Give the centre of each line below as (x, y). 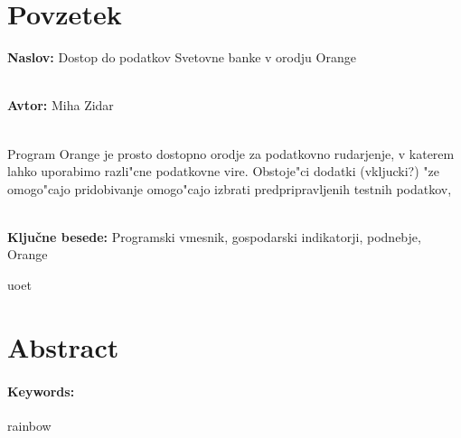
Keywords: (41, 391)
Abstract (63, 346)
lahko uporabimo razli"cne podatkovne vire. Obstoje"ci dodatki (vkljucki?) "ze (223, 171)
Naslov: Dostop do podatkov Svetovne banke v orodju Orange (182, 57)
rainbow (29, 425)
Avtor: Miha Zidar (61, 105)
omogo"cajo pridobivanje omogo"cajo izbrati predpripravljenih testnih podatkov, (230, 188)
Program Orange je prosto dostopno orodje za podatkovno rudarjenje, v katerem (231, 153)
